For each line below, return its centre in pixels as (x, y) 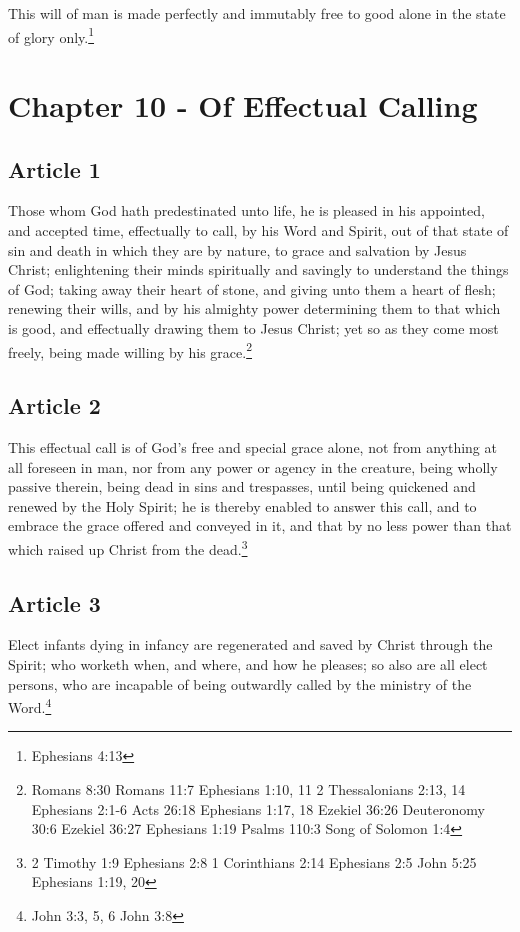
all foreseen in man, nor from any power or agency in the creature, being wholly (253, 466)
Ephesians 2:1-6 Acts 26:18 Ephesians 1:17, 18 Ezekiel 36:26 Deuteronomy (258, 808)
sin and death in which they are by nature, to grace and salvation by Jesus (237, 249)
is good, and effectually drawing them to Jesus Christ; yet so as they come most (253, 327)
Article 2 (54, 405)
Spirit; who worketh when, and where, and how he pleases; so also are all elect (248, 664)
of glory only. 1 (51, 35)
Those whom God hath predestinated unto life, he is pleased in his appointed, (246, 210)
